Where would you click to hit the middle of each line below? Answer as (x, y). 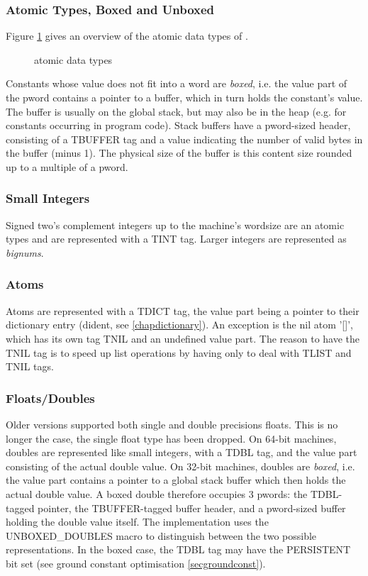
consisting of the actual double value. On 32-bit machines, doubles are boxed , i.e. (180, 466)
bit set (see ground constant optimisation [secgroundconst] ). (136, 563)
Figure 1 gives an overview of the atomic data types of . (127, 36)
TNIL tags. (30, 366)
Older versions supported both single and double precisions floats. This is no (172, 424)
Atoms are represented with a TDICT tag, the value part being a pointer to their (183, 310)
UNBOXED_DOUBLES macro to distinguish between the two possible (161, 535)
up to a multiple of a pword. (67, 166)
